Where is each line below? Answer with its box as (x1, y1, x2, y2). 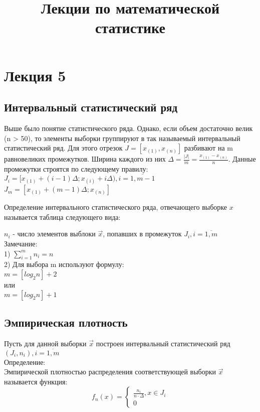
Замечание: (4, 238, 38, 249)
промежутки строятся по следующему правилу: (4, 164, 148, 174)
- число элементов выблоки (13, 228, 96, 239)
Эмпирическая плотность (4, 315, 128, 330)
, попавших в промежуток (103, 228, 182, 239)
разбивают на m (184, 143, 233, 153)
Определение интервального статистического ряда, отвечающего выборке (4, 202, 227, 212)
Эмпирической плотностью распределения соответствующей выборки (4, 366, 216, 377)
